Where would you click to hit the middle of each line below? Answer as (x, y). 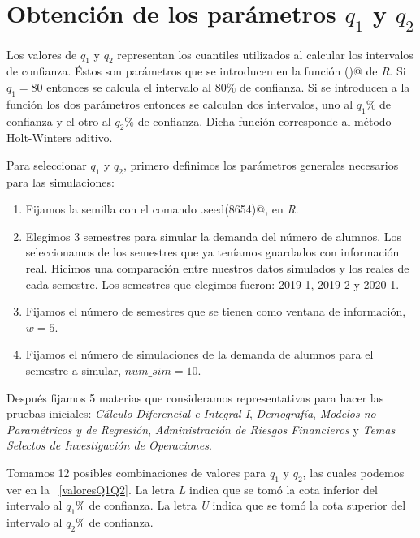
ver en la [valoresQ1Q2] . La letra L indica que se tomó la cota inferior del (192, 489)
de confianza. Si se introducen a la (325, 86)
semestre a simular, (74, 370)
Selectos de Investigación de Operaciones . (109, 445)
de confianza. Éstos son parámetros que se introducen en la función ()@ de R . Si (206, 71)
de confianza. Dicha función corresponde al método (264, 121)
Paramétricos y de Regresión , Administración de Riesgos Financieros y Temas (201, 429)
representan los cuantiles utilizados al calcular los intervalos (265, 54)
